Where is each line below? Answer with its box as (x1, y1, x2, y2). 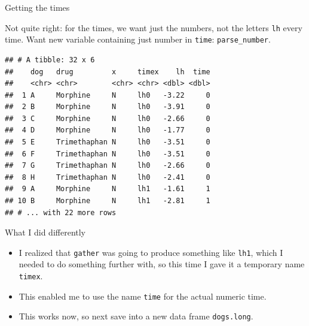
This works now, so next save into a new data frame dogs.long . (19, 310, 253, 322)
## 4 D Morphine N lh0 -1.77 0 (5, 126, 210, 135)
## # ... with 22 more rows (5, 208, 117, 217)
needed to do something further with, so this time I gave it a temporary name (19, 258, 305, 270)
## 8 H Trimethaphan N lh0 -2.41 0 (5, 173, 210, 182)
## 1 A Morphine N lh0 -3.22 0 (5, 90, 210, 99)
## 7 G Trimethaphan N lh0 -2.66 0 (5, 161, 210, 170)
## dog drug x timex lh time (5, 67, 210, 76)
